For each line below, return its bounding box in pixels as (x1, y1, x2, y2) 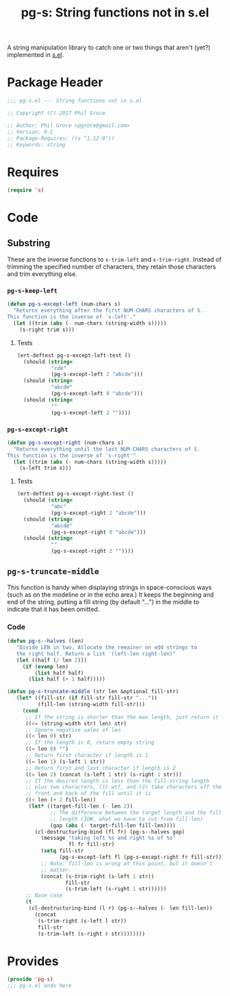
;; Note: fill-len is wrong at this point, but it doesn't (40, 860, 213, 867)
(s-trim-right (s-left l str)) (37, 917, 127, 924)
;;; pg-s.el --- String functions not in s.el (7, 97, 142, 104)
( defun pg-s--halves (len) (7, 638, 84, 645)
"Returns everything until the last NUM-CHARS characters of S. (13, 445, 201, 453)
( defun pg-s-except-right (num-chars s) (7, 439, 125, 446)
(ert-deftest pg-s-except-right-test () (16, 490, 134, 497)
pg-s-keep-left (7, 287, 58, 295)
